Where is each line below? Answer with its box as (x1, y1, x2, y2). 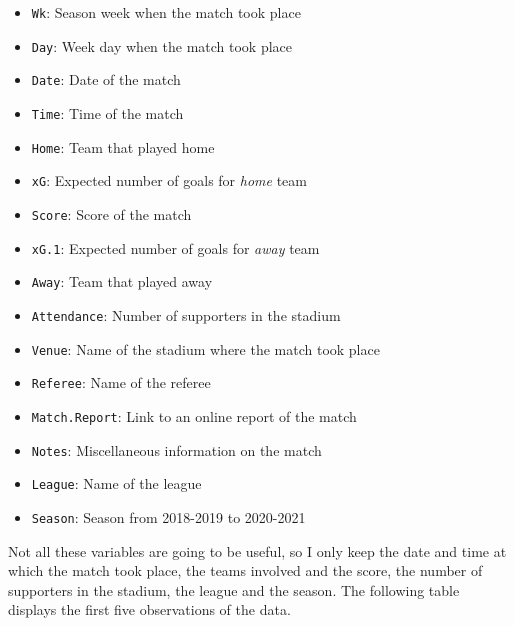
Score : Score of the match (31, 203, 192, 224)
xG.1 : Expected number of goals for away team (31, 237, 320, 258)
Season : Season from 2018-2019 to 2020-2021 (31, 506, 306, 527)
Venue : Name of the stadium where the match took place (31, 338, 380, 359)
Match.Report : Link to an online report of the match (31, 405, 357, 426)
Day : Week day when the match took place (31, 35, 293, 56)
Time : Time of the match (31, 102, 184, 123)
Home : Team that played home (31, 136, 215, 157)
